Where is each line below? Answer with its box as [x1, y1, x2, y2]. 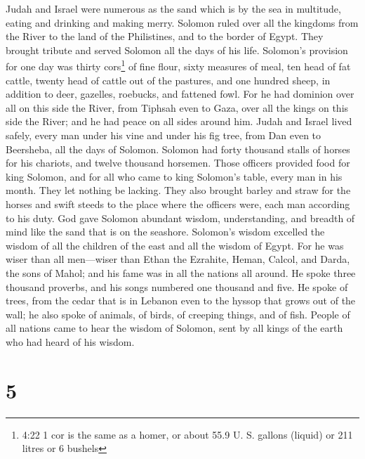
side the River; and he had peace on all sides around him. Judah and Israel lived [6, 114, 352, 129]
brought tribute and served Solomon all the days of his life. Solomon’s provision [6, 42, 348, 57]
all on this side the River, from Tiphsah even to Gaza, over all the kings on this [6, 100, 349, 115]
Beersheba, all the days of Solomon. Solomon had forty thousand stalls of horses [6, 141, 350, 156]
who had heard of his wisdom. [6, 334, 135, 349]
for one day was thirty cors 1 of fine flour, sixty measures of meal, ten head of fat [6, 57, 351, 74]
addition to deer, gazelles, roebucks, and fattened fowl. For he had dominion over [6, 86, 354, 101]
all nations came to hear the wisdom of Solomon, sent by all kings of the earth [6, 321, 343, 335]
